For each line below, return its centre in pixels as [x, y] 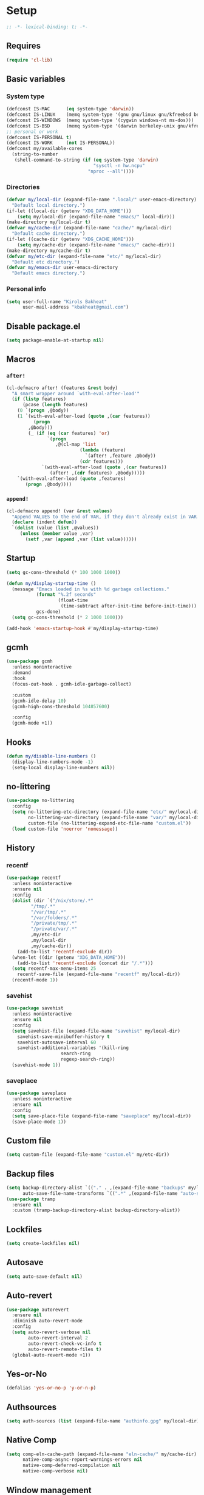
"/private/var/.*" [54, 929]
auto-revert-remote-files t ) [65, 1349]
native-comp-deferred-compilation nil [71, 1465]
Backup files [30, 1174]
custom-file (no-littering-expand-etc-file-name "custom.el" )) [110, 823]
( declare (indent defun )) [45, 522]
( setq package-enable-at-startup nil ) [55, 340]
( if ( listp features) [39, 399]
